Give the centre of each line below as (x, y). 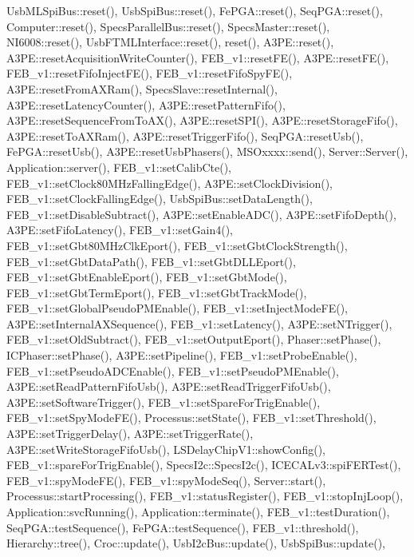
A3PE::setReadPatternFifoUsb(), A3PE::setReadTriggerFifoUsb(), (169, 386)
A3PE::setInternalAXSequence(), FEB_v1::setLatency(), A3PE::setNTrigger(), (199, 323)
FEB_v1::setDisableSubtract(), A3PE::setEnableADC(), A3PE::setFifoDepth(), (201, 214)
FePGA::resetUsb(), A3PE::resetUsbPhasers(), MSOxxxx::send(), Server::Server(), (207, 151)
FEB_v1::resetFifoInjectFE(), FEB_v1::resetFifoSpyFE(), (150, 73)
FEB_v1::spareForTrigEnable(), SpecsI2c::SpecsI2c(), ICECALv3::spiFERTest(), (204, 465)
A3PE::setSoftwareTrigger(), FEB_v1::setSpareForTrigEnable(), (164, 402)
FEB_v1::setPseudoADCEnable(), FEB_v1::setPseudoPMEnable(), (173, 370)
